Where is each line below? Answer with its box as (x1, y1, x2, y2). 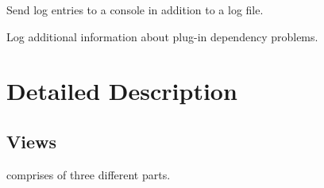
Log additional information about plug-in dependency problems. (6, 28, 318, 44)
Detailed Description (6, 75, 237, 107)
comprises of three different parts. (6, 166, 171, 182)
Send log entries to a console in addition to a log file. (6, 2, 264, 17)
